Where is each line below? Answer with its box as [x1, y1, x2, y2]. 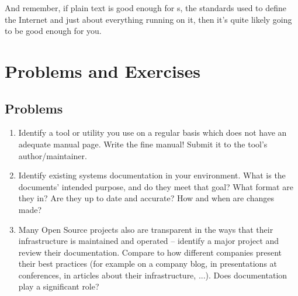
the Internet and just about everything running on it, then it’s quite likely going [5, 13, 292, 25]
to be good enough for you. [5, 25, 102, 37]
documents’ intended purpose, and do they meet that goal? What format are [18, 180, 293, 192]
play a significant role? [18, 280, 99, 292]
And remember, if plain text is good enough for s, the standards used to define [5, 2, 287, 13]
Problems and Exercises [5, 58, 200, 82]
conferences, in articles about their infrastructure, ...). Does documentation [18, 269, 287, 281]
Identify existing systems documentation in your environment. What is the [18, 169, 286, 181]
